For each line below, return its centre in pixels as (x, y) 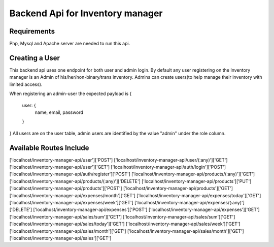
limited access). (26, 84)
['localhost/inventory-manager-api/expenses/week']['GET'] (72, 202)
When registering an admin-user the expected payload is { (71, 94)
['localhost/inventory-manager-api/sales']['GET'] (60, 238)
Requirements (32, 31)
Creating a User (35, 58)
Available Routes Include (49, 148)
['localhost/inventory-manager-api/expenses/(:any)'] (190, 202)
